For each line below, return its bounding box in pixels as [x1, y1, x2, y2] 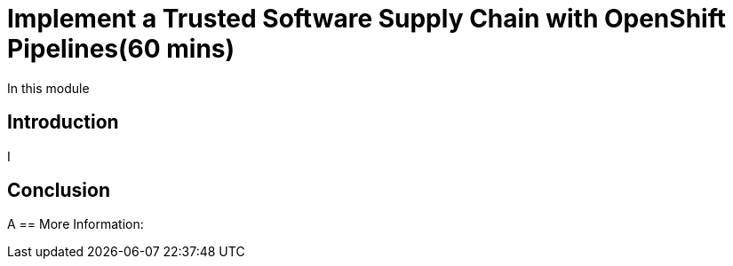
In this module [7, 80, 90, 96]
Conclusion [7, 179, 111, 202]
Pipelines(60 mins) [7, 34, 235, 64]
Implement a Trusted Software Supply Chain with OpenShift [7, 4, 726, 34]
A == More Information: [7, 216, 144, 232]
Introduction [7, 111, 119, 134]
